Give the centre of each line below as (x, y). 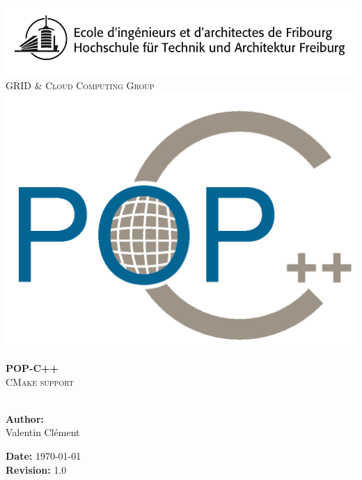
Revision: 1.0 (36, 469)
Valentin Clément (43, 432)
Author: (25, 418)
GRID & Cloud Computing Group (80, 85)
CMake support (40, 381)
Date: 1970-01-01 (44, 455)
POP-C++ (32, 368)
